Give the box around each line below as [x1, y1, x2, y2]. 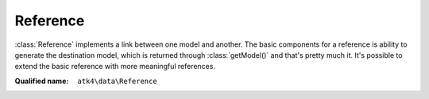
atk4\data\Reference [77, 76, 158, 86]
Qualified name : [14, 76, 69, 86]
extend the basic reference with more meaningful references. [14, 62, 216, 71]
